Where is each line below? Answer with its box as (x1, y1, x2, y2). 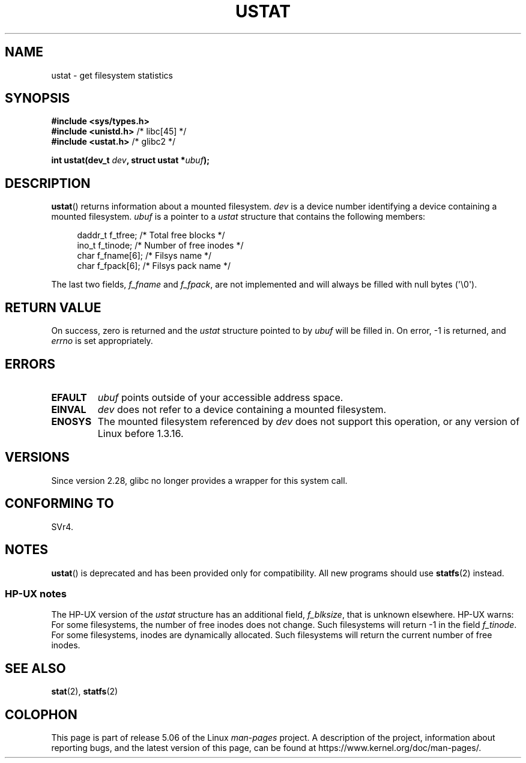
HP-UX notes (5, 587, 67, 600)
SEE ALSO (5, 660, 66, 676)
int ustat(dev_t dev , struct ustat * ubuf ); (51, 155, 210, 166)
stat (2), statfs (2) (51, 686, 118, 697)
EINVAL (51, 403, 86, 415)
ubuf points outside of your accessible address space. (97, 391, 343, 403)
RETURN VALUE (5, 300, 101, 315)
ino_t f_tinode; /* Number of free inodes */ (77, 240, 244, 251)
